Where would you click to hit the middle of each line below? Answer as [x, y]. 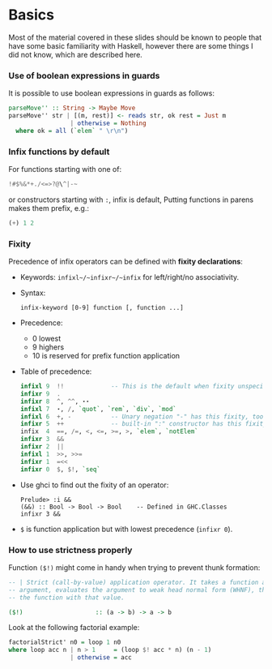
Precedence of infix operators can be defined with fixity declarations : [125, 262]
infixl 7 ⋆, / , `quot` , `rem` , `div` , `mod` [98, 409]
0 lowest [47, 339]
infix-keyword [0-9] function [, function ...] [102, 308]
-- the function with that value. [67, 598]
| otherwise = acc [101, 658]
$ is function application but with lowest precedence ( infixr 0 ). [126, 529]
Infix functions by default [59, 152]
